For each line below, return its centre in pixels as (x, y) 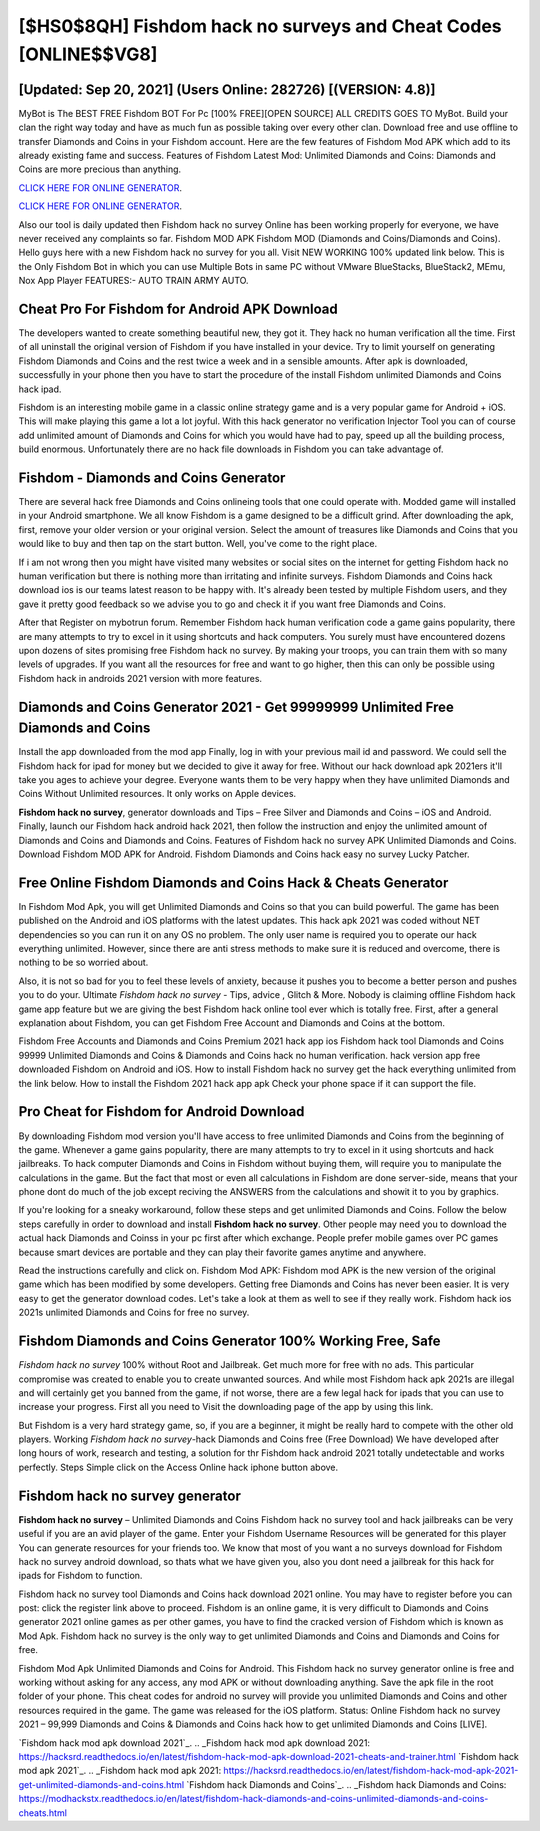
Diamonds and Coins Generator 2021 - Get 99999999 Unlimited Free (236, 706)
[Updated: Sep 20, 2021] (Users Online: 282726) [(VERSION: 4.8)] (227, 89)
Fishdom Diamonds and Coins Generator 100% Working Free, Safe (229, 1341)
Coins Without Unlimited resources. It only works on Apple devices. (157, 794)
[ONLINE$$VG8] (88, 54)
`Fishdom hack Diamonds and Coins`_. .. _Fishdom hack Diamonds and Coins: (346, 1784)
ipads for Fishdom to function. (80, 1576)
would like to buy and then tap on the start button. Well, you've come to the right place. (198, 544)
